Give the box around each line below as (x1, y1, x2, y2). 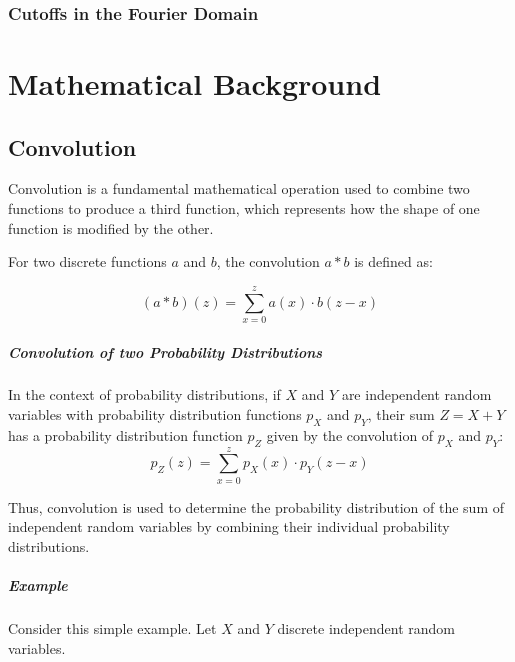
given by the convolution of (266, 424, 434, 445)
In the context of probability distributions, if (8, 384, 281, 405)
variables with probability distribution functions (8, 404, 302, 425)
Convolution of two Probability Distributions (8, 341, 323, 362)
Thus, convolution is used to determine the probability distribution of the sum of (8, 496, 504, 517)
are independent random (341, 384, 492, 405)
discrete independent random (277, 618, 455, 639)
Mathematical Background (8, 63, 382, 104)
